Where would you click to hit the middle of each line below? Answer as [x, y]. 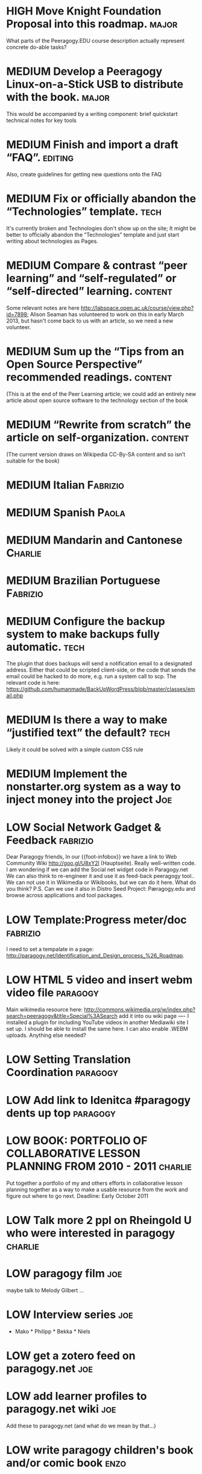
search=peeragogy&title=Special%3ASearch [62, 1016]
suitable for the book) [33, 461]
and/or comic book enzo [66, 1463]
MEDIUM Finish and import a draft [93, 145]
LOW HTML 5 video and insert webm [99, 980]
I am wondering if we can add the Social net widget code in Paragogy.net [97, 870]
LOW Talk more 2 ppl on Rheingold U [99, 1220]
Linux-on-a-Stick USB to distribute [95, 84]
